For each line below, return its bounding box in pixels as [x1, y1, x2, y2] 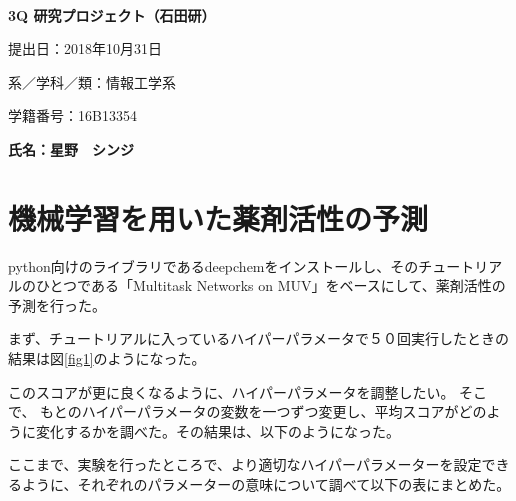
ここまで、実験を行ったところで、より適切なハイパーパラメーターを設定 [8, 454, 482, 475]
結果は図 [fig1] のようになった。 [8, 348, 206, 369]
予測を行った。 [8, 294, 106, 315]
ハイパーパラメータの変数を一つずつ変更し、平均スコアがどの [81, 401, 487, 422]
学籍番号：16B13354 [8, 105, 137, 126]
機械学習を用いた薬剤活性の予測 [8, 197, 429, 238]
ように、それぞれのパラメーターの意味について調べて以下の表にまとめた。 [21, 474, 511, 495]
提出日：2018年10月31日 [8, 38, 162, 59]
